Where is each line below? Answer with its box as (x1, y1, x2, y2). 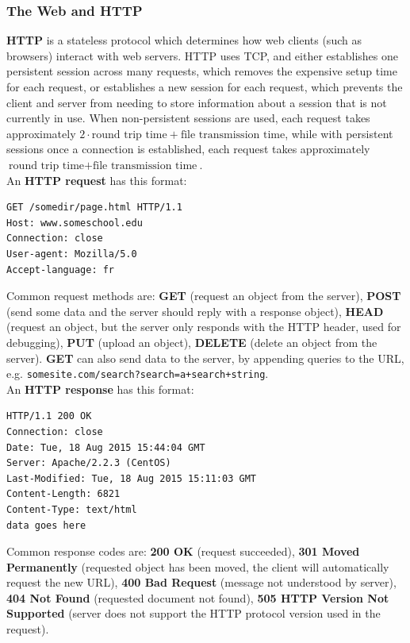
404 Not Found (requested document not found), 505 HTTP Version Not (6, 589, 389, 606)
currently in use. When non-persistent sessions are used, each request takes (6, 110, 370, 126)
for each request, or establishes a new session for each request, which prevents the (6, 79, 403, 94)
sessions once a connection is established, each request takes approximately (6, 141, 370, 157)
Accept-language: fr (6, 264, 115, 275)
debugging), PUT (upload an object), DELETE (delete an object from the (6, 333, 377, 350)
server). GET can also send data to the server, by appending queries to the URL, (6, 349, 404, 366)
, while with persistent (285, 125, 393, 141)
